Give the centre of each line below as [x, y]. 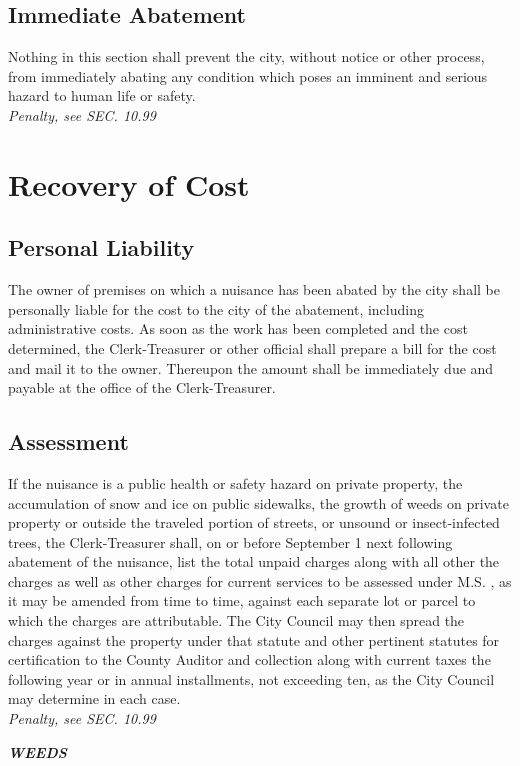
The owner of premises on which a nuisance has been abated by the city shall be [254, 289]
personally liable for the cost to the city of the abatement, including [216, 308]
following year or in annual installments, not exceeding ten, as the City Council [251, 678]
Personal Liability [101, 247]
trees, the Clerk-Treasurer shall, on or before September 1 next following [230, 541]
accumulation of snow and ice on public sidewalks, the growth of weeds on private [258, 502]
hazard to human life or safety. [102, 95]
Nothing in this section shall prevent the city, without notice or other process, [246, 56]
